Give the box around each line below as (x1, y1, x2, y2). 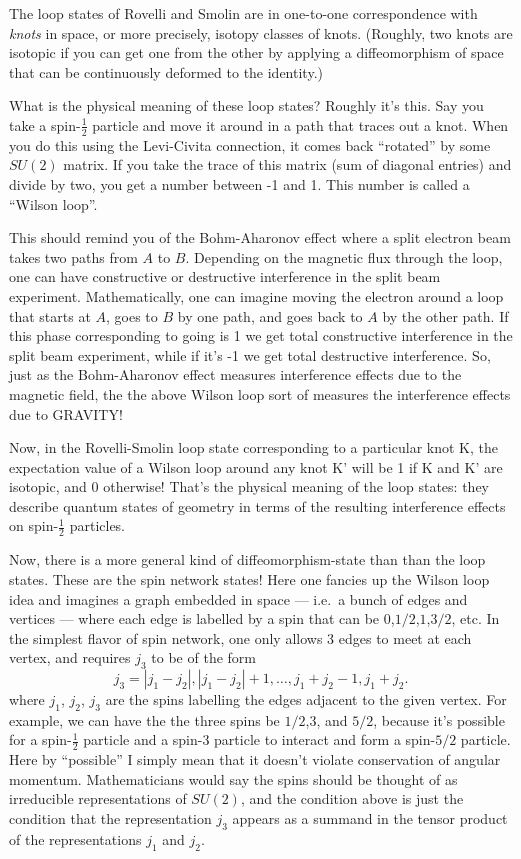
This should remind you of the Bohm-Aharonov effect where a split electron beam (9, 227, 511, 248)
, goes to (106, 305, 158, 326)
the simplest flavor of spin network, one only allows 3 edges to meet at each (9, 627, 472, 648)
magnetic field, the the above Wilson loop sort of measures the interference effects (9, 383, 511, 404)
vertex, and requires (9, 647, 131, 668)
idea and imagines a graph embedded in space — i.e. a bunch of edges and (9, 588, 468, 609)
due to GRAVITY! (9, 403, 123, 424)
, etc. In (451, 608, 500, 629)
